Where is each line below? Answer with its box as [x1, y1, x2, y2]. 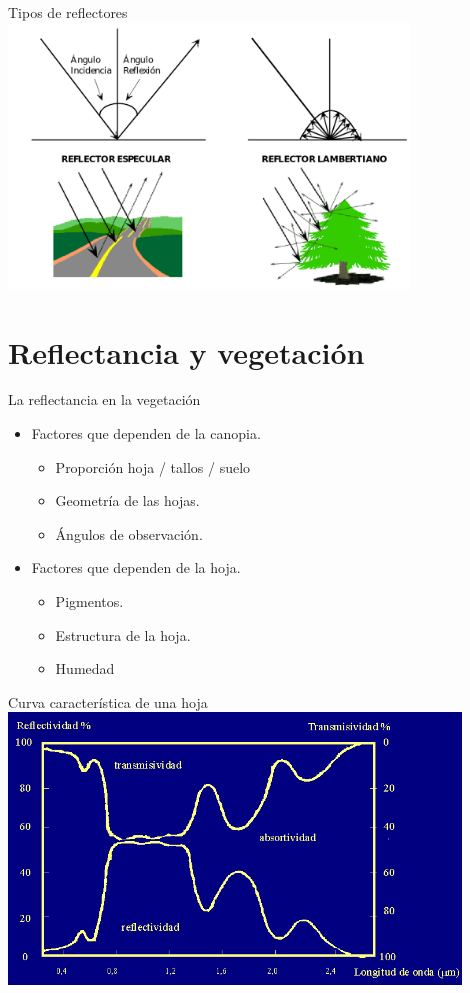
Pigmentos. [55, 591, 124, 612]
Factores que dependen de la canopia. [31, 423, 261, 444]
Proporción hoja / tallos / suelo [55, 456, 251, 477]
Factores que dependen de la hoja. [31, 557, 241, 578]
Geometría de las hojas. [55, 490, 200, 511]
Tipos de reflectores [8, 2, 128, 22]
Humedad [55, 658, 115, 679]
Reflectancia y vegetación [8, 331, 365, 372]
